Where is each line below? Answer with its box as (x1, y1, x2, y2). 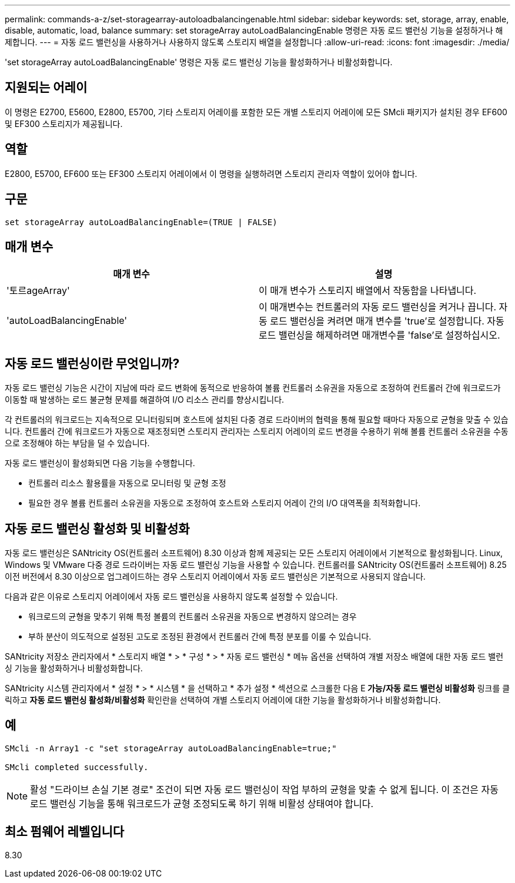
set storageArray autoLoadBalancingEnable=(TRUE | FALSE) (5, 217, 277, 227)
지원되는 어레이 (5, 80, 88, 95)
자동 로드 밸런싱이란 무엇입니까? (5, 356, 180, 371)
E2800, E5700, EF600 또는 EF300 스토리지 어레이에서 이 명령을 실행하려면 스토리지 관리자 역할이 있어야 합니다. (5, 168, 417, 179)
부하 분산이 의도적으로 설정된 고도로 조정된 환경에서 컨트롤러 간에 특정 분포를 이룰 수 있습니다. (28, 631, 372, 642)
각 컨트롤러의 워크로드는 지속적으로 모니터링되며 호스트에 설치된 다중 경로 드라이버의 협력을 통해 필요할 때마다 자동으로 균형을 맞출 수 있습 (5, 414, 509, 425)
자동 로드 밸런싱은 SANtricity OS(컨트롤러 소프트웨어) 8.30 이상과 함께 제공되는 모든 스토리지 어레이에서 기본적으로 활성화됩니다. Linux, (5, 548, 503, 558)
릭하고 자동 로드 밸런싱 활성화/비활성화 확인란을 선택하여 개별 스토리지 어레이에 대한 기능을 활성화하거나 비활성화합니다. (5, 695, 441, 705)
